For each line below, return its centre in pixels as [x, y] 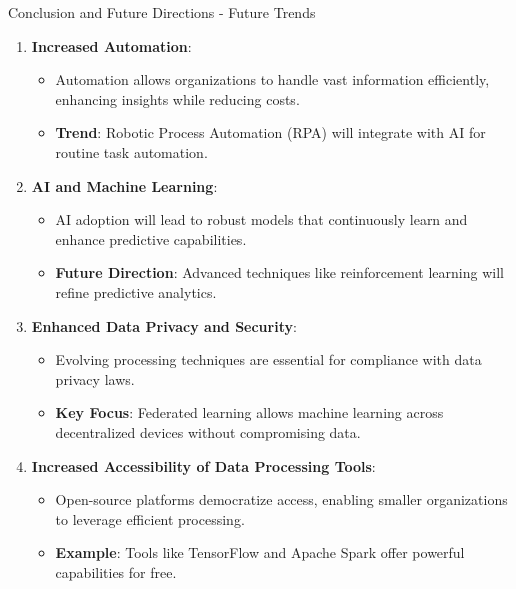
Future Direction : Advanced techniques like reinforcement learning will [279, 272]
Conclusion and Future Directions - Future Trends [162, 12]
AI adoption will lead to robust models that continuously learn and [261, 219]
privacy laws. [95, 378]
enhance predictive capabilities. [151, 238]
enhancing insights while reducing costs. [177, 98]
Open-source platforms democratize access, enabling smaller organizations [281, 499]
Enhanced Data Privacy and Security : [164, 325]
